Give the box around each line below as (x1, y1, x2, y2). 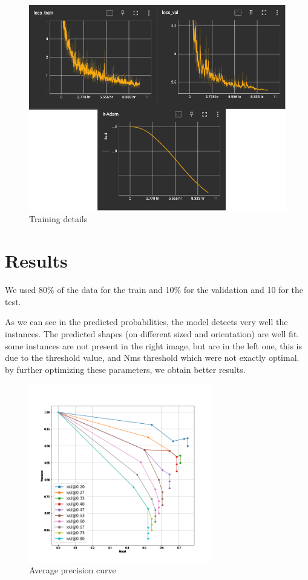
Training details (29, 213, 88, 225)
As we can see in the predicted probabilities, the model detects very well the (5, 315, 288, 328)
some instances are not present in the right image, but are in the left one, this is (5, 339, 302, 352)
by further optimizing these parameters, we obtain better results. (5, 363, 246, 375)
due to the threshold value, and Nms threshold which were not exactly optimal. (5, 351, 300, 364)
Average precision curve (29, 564, 116, 576)
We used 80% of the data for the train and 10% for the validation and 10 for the (5, 283, 303, 296)
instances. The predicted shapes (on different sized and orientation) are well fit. (5, 327, 300, 340)
